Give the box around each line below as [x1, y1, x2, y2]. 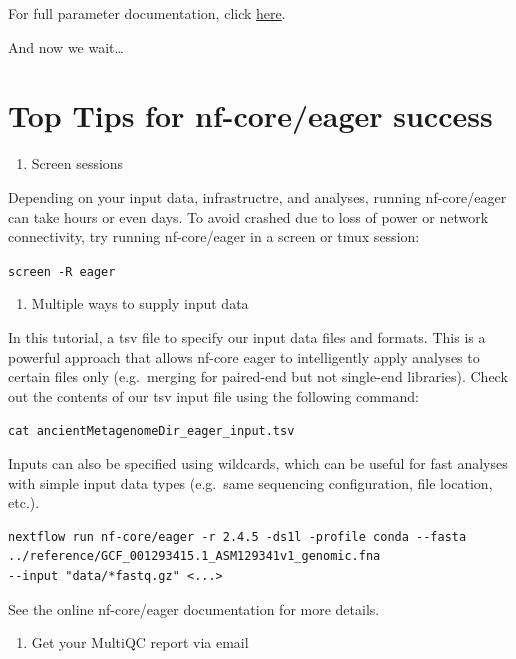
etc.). [8, 492, 40, 513]
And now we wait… [8, 36, 124, 57]
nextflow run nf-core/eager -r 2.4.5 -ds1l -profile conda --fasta [8, 529, 467, 544]
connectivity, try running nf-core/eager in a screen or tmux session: [8, 226, 420, 247]
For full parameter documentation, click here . [8, 3, 286, 23]
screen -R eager [8, 264, 116, 279]
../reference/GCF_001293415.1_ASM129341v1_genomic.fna [8, 549, 381, 564]
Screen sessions [31, 153, 124, 174]
